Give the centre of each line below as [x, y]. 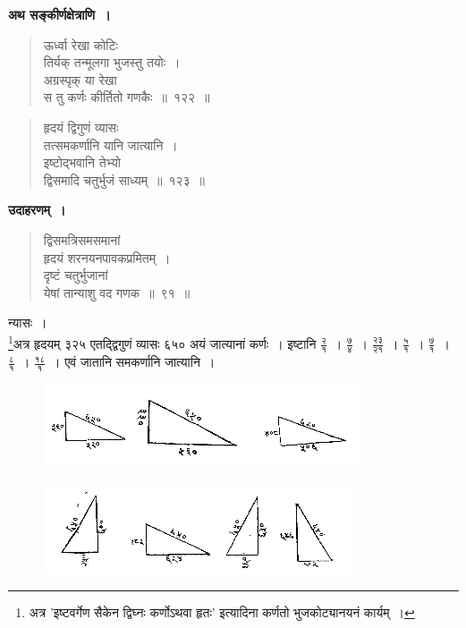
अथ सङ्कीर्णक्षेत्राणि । [59, 14]
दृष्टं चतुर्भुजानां [76, 275]
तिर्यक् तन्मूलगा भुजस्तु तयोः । [112, 62]
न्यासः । [28, 322]
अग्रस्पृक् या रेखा [80, 79]
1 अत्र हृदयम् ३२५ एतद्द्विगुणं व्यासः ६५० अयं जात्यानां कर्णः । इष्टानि [162, 342]
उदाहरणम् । [37, 210]
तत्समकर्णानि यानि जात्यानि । [110, 144]
